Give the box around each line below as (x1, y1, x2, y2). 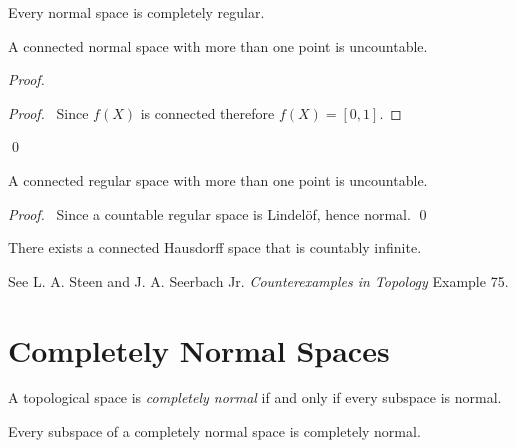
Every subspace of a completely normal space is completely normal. (8, 421, 421, 442)
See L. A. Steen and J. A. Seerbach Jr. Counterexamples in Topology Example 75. (8, 270, 509, 291)
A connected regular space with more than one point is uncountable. (8, 169, 428, 190)
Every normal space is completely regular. (8, 2, 265, 22)
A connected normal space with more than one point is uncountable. (8, 35, 428, 56)
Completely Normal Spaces (8, 329, 390, 370)
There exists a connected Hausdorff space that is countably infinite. (8, 237, 422, 258)
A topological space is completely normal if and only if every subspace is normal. (8, 387, 502, 408)
